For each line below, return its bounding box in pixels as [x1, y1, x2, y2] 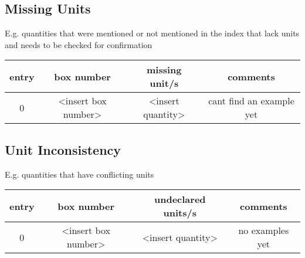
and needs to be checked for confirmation [5, 38, 152, 50]
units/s [163, 206, 196, 220]
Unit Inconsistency [5, 140, 121, 158]
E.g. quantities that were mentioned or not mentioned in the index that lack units [5, 27, 300, 39]
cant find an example [208, 94, 294, 108]
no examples [238, 223, 289, 237]
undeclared [154, 192, 206, 206]
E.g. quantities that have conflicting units [5, 168, 154, 180]
